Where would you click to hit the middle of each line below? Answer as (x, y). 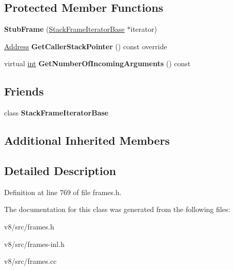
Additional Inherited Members (87, 140)
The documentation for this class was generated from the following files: (117, 209)
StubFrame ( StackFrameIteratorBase (64, 29)
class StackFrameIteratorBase (56, 113)
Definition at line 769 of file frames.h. (63, 192)
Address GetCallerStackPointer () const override (86, 46)
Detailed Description (60, 170)
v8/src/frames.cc (31, 261)
